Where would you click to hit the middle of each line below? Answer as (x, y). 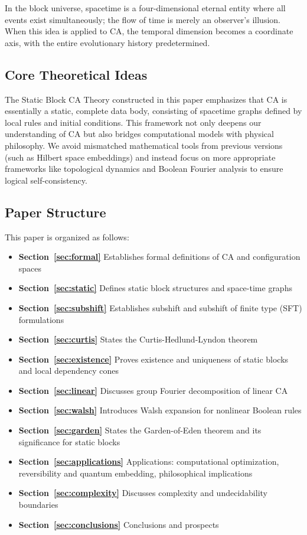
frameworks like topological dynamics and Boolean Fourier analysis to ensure (144, 169)
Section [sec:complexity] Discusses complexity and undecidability (143, 493)
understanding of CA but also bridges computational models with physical (139, 134)
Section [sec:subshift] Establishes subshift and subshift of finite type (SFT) (160, 307)
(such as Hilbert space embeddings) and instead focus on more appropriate (140, 157)
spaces (30, 268)
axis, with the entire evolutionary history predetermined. (107, 42)
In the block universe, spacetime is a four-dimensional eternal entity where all (145, 8)
